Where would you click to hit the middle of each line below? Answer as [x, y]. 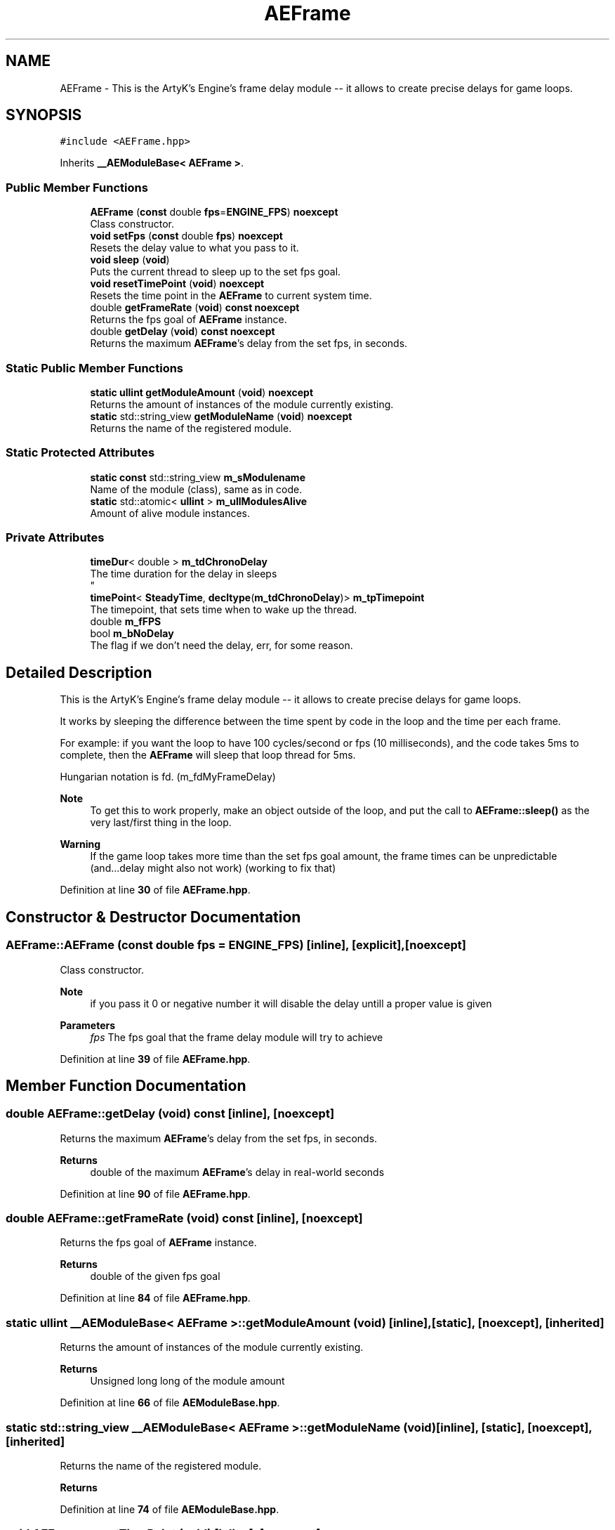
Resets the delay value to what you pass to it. [194, 248]
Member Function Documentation [126, 1085]
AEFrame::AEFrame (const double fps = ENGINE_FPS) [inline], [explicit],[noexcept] [236, 945]
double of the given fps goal [155, 1276]
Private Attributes [55, 538]
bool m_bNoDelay [132, 634]
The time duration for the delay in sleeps [184, 574]
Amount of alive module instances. [170, 513]
